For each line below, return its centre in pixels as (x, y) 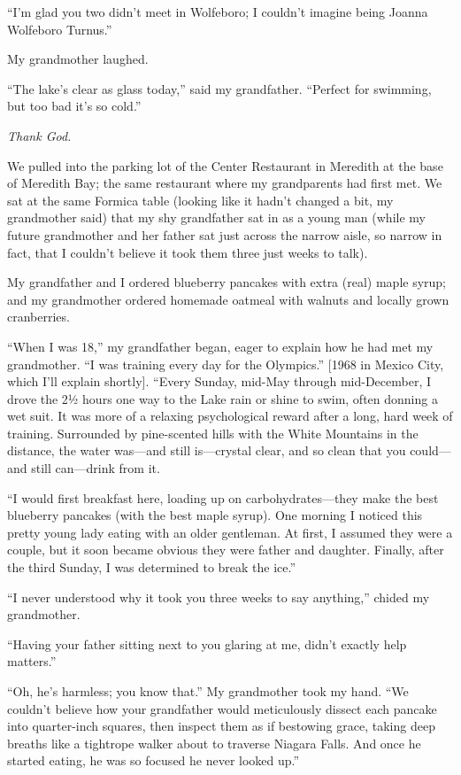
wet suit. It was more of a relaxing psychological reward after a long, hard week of (230, 416)
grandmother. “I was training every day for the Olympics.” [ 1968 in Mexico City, (226, 364)
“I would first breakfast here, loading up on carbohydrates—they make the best (223, 497)
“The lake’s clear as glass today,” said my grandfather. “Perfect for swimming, (219, 88)
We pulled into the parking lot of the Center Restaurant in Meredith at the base (225, 165)
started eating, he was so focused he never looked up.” (154, 760)
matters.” (32, 661)
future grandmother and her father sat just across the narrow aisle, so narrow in (225, 234)
